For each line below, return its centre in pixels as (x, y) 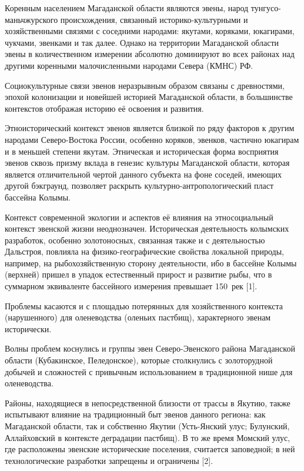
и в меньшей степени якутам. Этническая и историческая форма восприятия (142, 151)
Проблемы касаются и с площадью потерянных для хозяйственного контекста (144, 305)
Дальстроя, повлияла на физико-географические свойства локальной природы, (144, 251)
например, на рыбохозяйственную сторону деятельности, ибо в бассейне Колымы (151, 263)
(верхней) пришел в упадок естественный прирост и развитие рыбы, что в (138, 274)
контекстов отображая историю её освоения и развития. (104, 108)
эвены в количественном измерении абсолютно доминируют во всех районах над (150, 54)
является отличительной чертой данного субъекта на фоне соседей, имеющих (143, 174)
